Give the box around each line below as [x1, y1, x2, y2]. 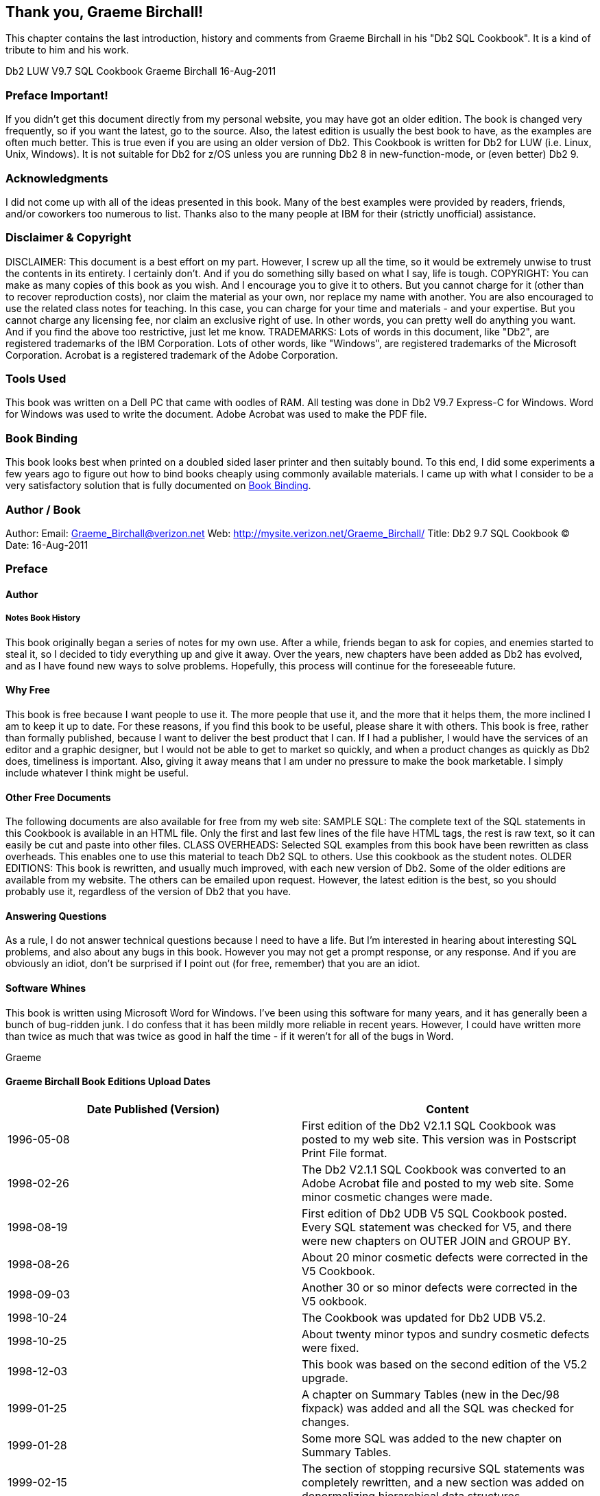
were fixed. [302, 1340, 359, 1355]
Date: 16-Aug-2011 [5, 538, 88, 551]
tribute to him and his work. [5, 44, 129, 56]
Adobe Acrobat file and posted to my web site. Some [302, 1176, 574, 1190]
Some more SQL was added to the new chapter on [302, 1431, 562, 1445]
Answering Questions [5, 910, 107, 922]
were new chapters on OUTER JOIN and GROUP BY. [302, 1233, 571, 1248]
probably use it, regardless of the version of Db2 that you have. [5, 886, 291, 898]
